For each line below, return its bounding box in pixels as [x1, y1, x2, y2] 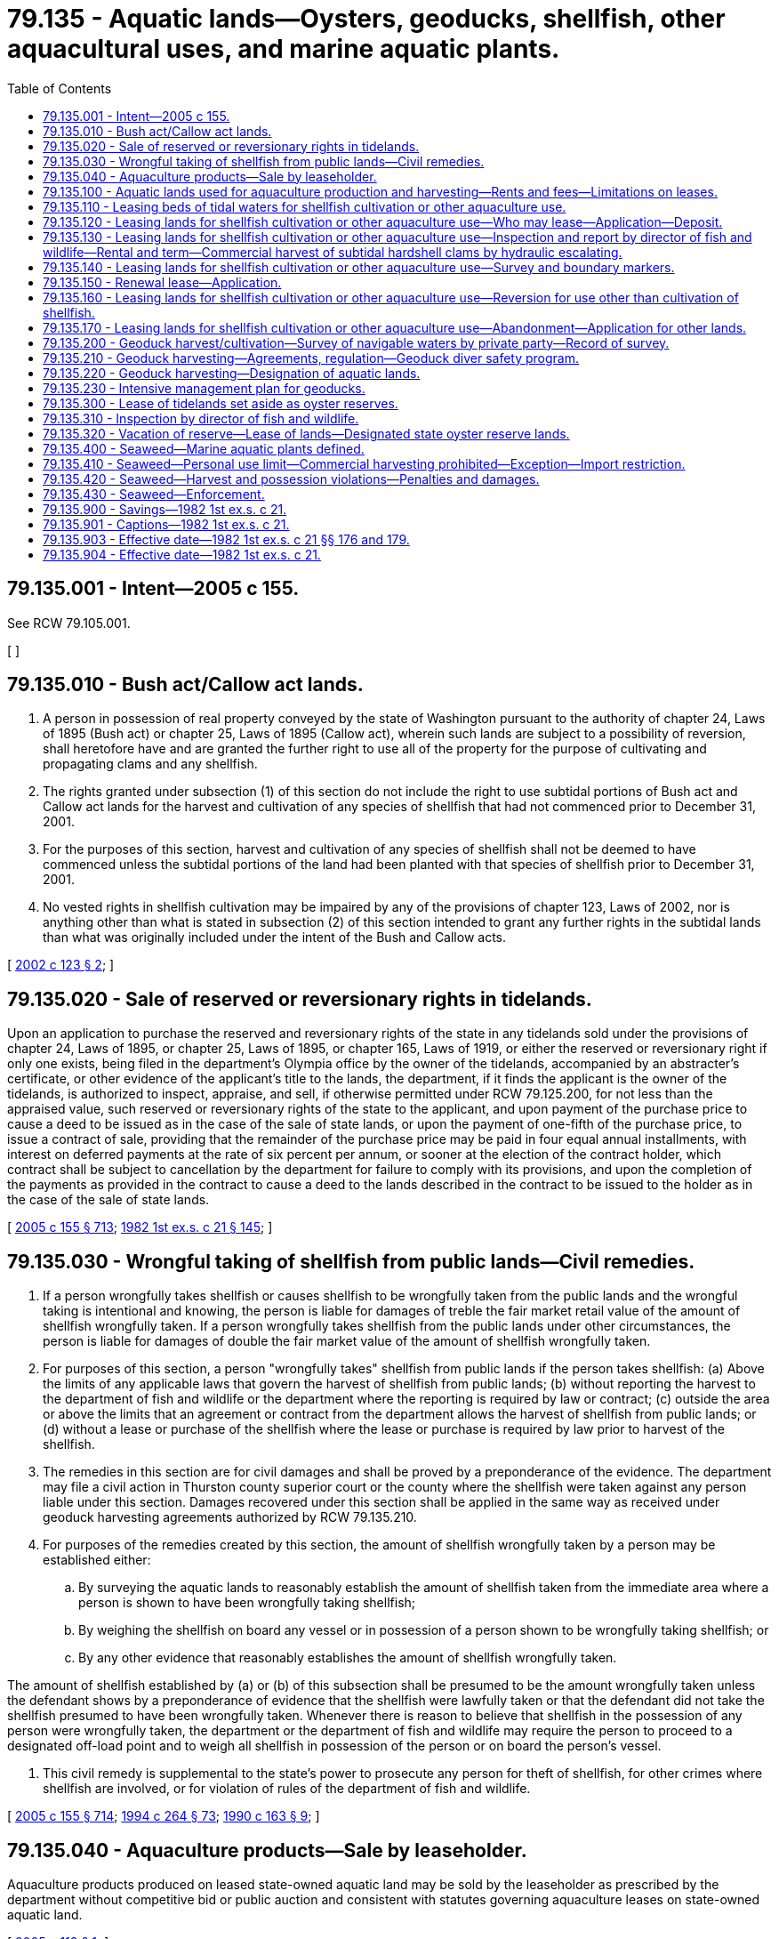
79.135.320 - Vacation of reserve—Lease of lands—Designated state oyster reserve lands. [43, 425, 570, 441]
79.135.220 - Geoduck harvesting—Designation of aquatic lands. [43, 365, 421, 381]
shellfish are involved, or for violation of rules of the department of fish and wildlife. [43, 1781, 531, 1797]
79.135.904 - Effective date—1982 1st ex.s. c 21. [43, 546, 321, 562]
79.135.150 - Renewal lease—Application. [43, 274, 282, 290]
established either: [43, 1552, 151, 1568]
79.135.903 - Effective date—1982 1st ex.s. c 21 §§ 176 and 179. [43, 531, 410, 547]
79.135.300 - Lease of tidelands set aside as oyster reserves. [43, 395, 398, 411]
